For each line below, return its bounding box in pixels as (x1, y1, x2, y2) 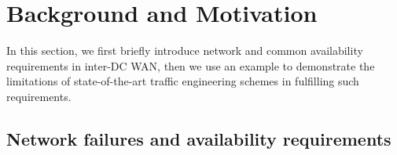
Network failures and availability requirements (6, 126, 391, 150)
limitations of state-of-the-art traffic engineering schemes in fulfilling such (6, 73, 359, 89)
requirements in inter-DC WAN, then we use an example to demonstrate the (6, 57, 375, 74)
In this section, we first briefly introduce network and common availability (6, 42, 363, 59)
